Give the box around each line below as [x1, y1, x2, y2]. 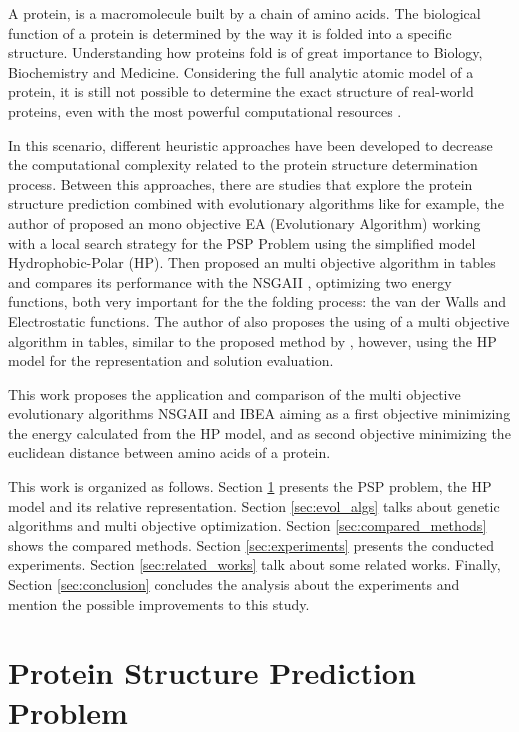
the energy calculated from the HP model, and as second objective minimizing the [8, 422, 511, 443]
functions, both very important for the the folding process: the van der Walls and [8, 291, 506, 312]
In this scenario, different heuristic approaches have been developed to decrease [8, 134, 493, 155]
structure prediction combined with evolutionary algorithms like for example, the [8, 193, 504, 214]
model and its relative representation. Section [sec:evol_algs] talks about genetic [8, 495, 500, 516]
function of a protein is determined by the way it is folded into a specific [8, 22, 452, 43]
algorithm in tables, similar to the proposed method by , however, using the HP [8, 330, 497, 351]
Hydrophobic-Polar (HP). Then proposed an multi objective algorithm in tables [8, 252, 496, 273]
